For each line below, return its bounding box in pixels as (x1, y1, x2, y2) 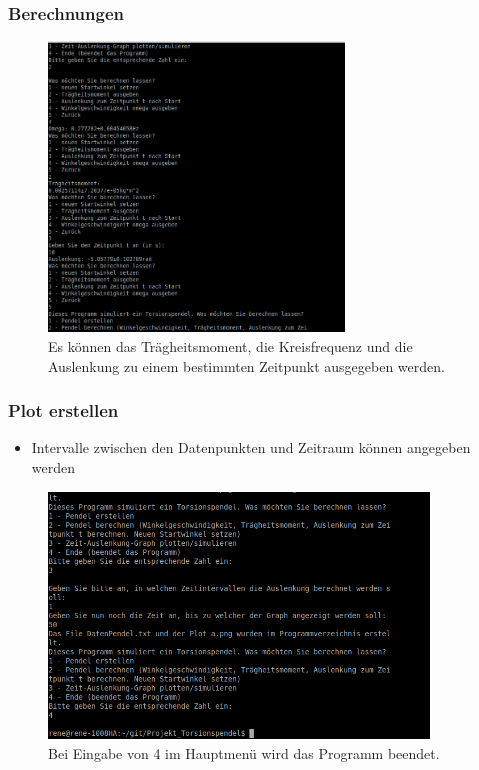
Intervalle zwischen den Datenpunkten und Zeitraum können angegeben (31, 437, 471, 458)
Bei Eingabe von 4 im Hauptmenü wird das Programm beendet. (48, 742, 440, 763)
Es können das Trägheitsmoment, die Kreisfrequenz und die (48, 335, 413, 356)
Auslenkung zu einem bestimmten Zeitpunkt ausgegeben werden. (48, 355, 445, 376)
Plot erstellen (8, 398, 119, 423)
